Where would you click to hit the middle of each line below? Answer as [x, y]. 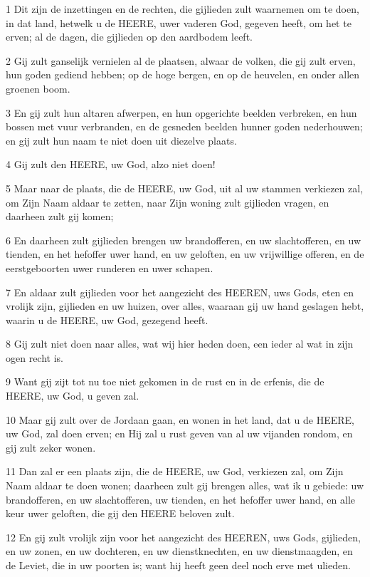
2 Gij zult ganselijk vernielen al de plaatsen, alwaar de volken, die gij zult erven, [181, 60]
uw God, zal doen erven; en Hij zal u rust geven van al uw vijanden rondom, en [179, 433]
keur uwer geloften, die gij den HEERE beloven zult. [120, 513]
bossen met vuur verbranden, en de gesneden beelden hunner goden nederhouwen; [184, 126]
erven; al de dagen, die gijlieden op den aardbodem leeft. [129, 37]
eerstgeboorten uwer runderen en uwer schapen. [110, 267]
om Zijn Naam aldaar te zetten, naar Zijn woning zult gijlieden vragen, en [168, 202]
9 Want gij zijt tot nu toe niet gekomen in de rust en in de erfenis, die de [165, 381]
